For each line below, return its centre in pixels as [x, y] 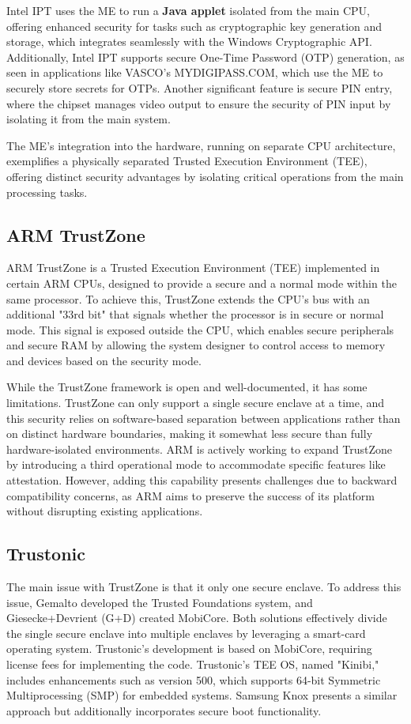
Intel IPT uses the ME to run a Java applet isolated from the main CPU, [188, 10]
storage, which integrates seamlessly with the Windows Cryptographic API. [189, 41]
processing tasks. [47, 192]
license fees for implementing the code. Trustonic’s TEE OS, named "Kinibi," [193, 664]
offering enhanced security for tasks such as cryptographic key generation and [194, 26]
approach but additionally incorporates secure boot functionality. [164, 710]
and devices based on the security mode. [104, 360]
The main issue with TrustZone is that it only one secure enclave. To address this [204, 587]
